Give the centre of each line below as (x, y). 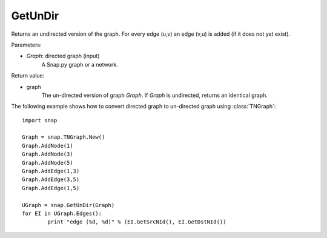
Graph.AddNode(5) (48, 163)
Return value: (28, 76)
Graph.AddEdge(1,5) (51, 188)
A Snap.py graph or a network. (80, 64)
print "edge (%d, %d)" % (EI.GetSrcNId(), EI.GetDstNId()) (137, 222)
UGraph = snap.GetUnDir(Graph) (68, 205)
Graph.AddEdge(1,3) (51, 171)
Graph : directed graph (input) (63, 56)
